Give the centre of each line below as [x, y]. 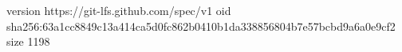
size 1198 [28, 41]
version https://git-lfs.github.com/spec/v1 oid [119, 10]
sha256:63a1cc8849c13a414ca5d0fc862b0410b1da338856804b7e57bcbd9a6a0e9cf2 [201, 26]
